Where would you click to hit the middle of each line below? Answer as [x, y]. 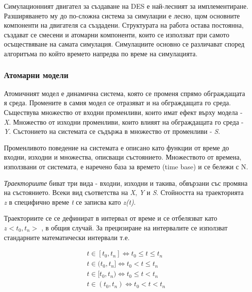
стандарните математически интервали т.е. [67, 237]
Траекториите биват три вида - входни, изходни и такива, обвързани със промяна [126, 183]
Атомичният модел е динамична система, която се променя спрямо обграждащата [125, 93]
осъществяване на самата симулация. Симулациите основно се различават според [124, 44]
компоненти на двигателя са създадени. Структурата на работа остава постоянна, [124, 25]
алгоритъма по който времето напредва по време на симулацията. [101, 53]
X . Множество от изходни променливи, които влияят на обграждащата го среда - [124, 122]
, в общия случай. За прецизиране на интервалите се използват [134, 227]
